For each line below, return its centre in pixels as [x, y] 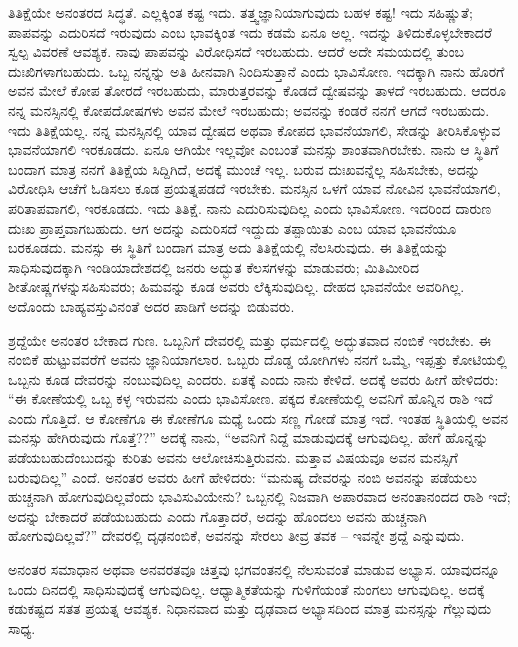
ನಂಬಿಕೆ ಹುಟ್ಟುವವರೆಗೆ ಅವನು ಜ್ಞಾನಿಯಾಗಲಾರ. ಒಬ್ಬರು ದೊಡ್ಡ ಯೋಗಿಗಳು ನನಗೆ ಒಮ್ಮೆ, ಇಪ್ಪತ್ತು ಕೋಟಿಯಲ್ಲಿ [257, 359]
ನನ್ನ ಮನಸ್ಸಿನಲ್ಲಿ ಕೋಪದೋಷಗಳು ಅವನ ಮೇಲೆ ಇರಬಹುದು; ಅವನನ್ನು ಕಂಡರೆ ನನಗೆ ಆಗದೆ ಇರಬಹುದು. [249, 109]
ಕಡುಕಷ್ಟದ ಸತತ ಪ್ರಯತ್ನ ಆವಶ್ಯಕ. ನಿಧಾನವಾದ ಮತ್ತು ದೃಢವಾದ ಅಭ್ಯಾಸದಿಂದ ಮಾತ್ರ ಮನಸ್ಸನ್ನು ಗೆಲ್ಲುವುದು [250, 608]
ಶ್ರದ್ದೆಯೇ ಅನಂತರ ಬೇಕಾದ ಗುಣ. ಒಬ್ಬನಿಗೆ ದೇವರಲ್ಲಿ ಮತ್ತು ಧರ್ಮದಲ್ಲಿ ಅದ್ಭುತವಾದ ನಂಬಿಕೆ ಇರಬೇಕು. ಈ [249, 339]
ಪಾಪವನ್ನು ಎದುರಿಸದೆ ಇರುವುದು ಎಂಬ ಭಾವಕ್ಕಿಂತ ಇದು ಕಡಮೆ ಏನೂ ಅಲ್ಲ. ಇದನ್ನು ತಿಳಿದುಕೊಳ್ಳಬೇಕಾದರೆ [250, 31]
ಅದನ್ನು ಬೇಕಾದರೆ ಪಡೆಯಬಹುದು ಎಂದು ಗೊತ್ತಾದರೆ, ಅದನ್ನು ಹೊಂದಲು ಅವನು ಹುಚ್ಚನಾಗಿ [217, 515]
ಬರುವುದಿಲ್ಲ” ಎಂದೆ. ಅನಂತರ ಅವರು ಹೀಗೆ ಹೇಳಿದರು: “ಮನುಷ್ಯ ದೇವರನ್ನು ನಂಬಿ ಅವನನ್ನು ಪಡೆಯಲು [242, 476]
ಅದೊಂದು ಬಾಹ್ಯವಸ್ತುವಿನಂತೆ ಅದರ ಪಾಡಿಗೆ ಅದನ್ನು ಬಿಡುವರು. [151, 305]
